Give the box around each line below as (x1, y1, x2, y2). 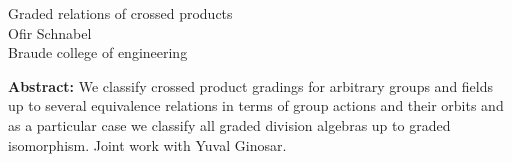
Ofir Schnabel (8, 22, 92, 43)
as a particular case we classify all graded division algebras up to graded (8, 114, 451, 135)
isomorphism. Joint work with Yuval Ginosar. (8, 134, 287, 155)
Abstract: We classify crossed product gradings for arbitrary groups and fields (8, 75, 494, 96)
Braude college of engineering (8, 42, 188, 63)
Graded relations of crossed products (8, 3, 233, 23)
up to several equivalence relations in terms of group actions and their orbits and (8, 95, 504, 116)
